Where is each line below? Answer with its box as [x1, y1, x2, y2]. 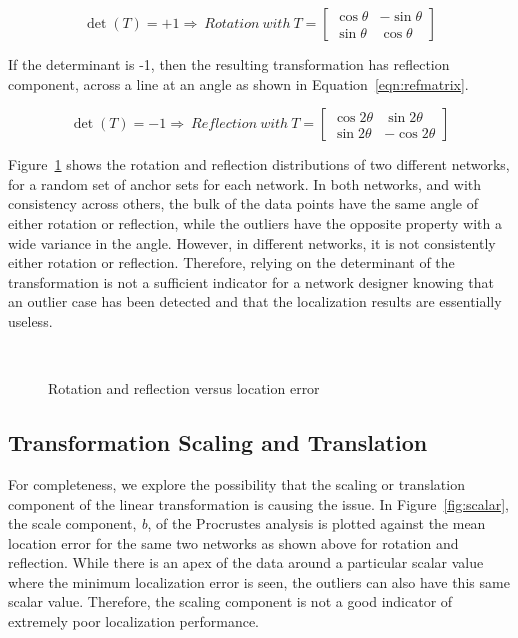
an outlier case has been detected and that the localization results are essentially [8, 291, 502, 312]
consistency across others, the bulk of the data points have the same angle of [8, 193, 478, 214]
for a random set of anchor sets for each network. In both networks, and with [8, 173, 482, 194]
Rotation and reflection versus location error [48, 378, 320, 399]
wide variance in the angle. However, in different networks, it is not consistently [8, 232, 496, 253]
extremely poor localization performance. [8, 611, 260, 632]
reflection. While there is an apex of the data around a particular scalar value [8, 552, 484, 573]
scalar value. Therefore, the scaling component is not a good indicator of [8, 591, 453, 612]
